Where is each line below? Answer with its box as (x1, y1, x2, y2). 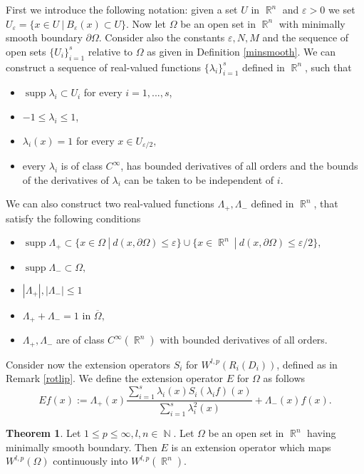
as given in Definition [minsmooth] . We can (147, 43, 336, 58)
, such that (304, 59, 352, 74)
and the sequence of (262, 30, 349, 45)
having (307, 426, 336, 440)
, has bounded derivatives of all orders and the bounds (120, 158, 358, 173)
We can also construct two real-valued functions (6, 196, 214, 211)
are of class (56, 332, 105, 347)
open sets (6, 43, 46, 58)
